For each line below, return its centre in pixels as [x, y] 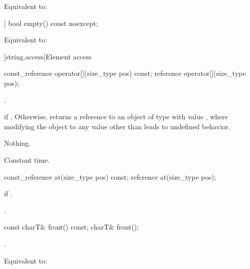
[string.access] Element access [48, 56]
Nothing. [17, 143]
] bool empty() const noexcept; [51, 23]
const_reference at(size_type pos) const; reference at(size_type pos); [110, 176]
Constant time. [27, 159]
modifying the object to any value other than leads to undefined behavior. [117, 126]
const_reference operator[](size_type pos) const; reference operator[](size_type [125, 73]
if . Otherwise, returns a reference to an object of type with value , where [116, 117]
